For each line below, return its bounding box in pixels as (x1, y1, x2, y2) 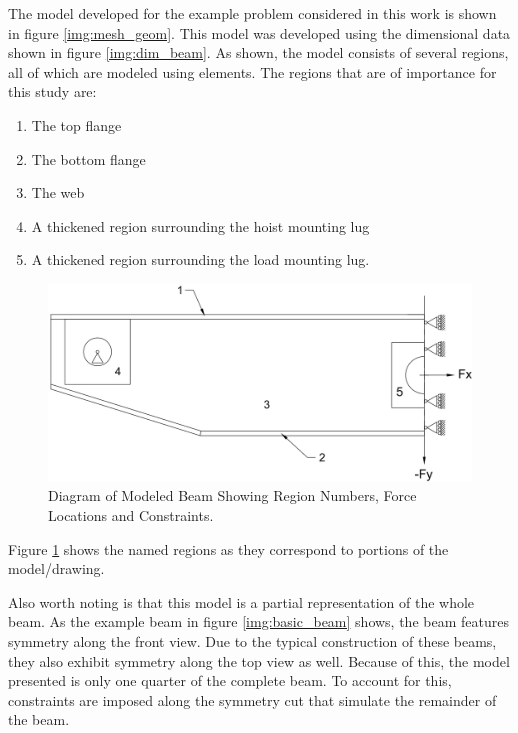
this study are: (8, 81, 97, 102)
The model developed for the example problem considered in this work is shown (8, 3, 497, 23)
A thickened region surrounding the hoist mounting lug (31, 215, 370, 236)
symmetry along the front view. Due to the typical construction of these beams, (8, 631, 497, 652)
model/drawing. (8, 558, 105, 579)
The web (31, 182, 85, 203)
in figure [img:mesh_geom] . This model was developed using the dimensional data (8, 22, 511, 43)
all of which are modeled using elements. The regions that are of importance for (8, 61, 497, 82)
